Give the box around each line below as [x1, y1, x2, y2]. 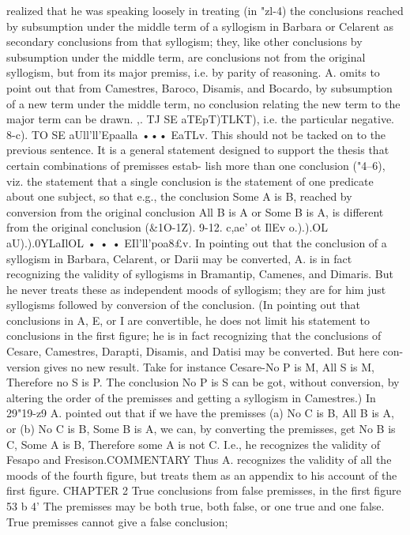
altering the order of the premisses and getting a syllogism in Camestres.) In [6, 389, 376, 405]
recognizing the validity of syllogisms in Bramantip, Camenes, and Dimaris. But [6, 266, 393, 282]
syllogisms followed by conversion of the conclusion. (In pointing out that [6, 296, 361, 313]
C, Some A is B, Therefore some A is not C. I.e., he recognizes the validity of [6, 435, 381, 452]
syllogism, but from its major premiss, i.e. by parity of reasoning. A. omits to [6, 64, 380, 81]
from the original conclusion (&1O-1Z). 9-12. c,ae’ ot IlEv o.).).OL [6, 219, 328, 235]
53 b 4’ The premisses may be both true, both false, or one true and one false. [6, 498, 385, 514]
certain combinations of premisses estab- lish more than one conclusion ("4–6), [6, 156, 386, 173]
